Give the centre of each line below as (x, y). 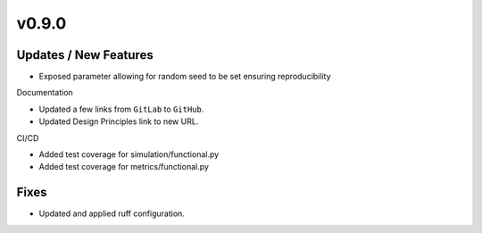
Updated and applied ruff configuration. (112, 213)
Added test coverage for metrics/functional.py (124, 167)
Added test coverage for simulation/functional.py (129, 154)
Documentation (45, 93)
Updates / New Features (85, 55)
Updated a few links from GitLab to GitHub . (121, 109)
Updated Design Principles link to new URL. (119, 121)
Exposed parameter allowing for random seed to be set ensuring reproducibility (185, 77)
